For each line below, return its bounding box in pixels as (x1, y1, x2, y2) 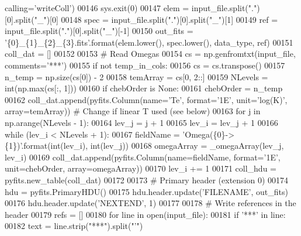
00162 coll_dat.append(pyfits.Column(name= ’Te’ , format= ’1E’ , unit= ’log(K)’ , (5, 93, 288, 105)
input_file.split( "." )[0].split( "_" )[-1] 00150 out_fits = (5, 25, 193, 37)
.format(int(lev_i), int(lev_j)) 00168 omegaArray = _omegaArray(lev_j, (21, 139, 284, 152)
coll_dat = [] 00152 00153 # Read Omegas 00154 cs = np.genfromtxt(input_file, (5, 47, 296, 60)
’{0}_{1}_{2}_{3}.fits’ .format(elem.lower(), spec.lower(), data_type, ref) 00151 (5, 36, 293, 48)
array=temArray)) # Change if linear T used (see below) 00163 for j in (5, 105, 261, 117)
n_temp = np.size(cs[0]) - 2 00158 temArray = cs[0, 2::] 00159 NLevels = (5, 70, 268, 83)
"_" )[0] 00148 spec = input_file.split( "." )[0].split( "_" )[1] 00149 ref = (34, 13, 278, 25)
